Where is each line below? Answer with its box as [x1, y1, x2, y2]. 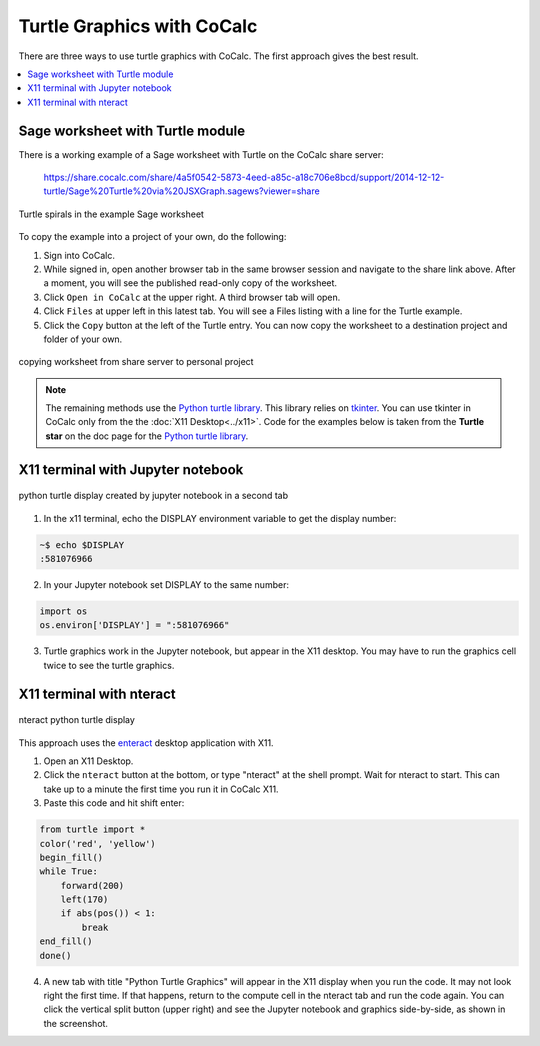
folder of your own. [43, 333, 123, 345]
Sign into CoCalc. [43, 249, 115, 261]
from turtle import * [39, 824, 146, 835]
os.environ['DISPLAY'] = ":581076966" [39, 620, 230, 631]
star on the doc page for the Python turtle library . [45, 430, 249, 442]
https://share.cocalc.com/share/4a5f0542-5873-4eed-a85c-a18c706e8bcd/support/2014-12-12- [43, 171, 445, 184]
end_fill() [39, 936, 93, 947]
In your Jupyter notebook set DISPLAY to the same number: [43, 579, 290, 591]
